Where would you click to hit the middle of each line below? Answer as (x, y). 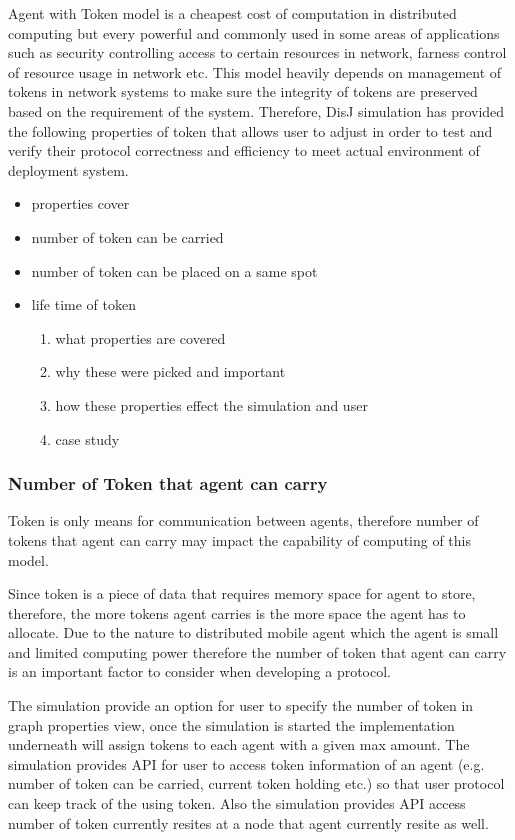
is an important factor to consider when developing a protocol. (199, 671)
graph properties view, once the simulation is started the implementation (231, 724)
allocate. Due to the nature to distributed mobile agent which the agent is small (253, 632)
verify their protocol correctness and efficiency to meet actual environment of (244, 150)
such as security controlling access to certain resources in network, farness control (257, 52)
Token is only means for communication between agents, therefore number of (243, 520)
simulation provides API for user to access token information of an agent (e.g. (246, 763)
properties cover (80, 203)
